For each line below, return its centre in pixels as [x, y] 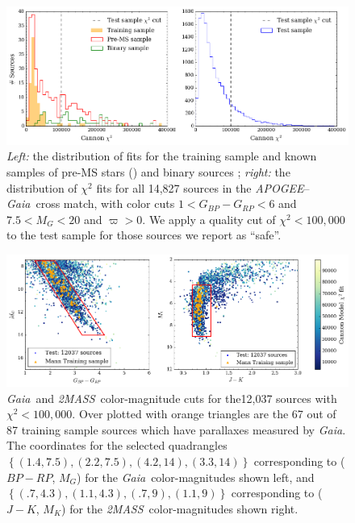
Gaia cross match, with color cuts [91, 203]
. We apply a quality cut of [209, 219]
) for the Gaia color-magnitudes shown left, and [196, 477]
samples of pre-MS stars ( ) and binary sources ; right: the [148, 172]
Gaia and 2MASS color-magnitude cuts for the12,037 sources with [172, 398]
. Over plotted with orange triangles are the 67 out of [204, 414]
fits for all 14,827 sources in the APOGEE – [203, 187]
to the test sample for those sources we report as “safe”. [144, 235]
